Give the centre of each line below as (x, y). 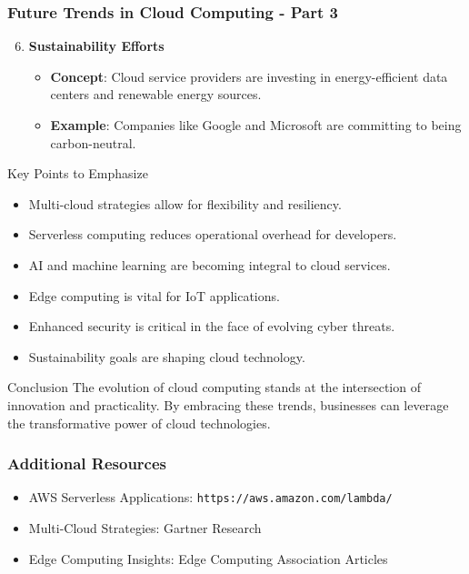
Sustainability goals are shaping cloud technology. (167, 356)
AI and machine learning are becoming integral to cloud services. (210, 264)
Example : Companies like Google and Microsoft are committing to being (256, 125)
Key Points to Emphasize (78, 173)
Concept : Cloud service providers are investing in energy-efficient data (249, 76)
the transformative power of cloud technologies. (139, 423)
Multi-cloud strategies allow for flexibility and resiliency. (185, 203)
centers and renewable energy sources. (156, 94)
